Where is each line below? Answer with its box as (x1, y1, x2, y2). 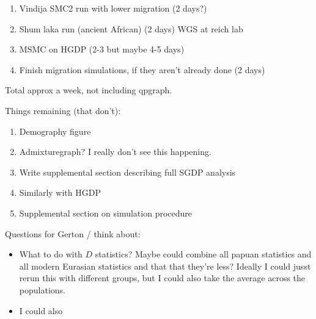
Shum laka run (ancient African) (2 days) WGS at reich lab (19, 22, 243, 35)
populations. (19, 283, 65, 296)
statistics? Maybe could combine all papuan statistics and (95, 248, 312, 260)
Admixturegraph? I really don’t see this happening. (19, 145, 211, 158)
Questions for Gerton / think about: (5, 227, 141, 240)
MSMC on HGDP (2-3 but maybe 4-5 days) (19, 43, 185, 56)
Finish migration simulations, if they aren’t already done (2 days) (19, 63, 265, 76)
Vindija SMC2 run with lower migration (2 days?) (19, 2, 207, 14)
